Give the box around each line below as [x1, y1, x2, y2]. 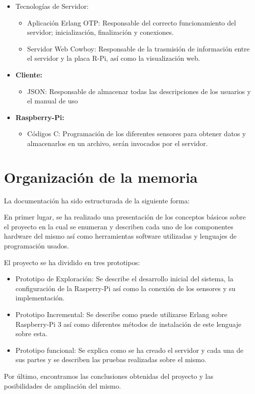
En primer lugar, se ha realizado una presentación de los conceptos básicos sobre [4, 212, 246, 222]
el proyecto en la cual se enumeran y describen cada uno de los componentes [4, 221, 233, 231]
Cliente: [15, 69, 43, 79]
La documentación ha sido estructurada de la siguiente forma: [4, 195, 190, 205]
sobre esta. [15, 328, 48, 339]
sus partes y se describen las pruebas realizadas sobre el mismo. [15, 354, 206, 365]
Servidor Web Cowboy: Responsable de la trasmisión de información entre [27, 43, 250, 53]
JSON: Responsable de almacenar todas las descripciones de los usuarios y [27, 86, 251, 96]
